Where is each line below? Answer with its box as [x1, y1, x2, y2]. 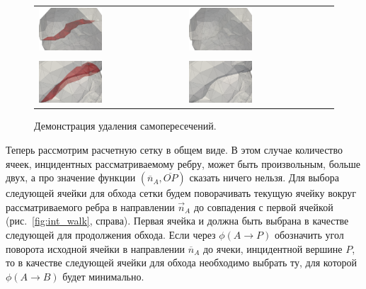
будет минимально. [62, 268, 144, 283]
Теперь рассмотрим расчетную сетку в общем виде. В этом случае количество [6, 142, 343, 157]
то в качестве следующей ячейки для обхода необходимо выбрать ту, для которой [6, 255, 358, 270]
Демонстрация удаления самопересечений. [34, 118, 217, 133]
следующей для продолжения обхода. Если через [6, 227, 216, 242]
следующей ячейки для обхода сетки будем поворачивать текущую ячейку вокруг [6, 186, 357, 200]
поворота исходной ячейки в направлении [6, 241, 185, 256]
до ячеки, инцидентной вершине [202, 241, 343, 256]
